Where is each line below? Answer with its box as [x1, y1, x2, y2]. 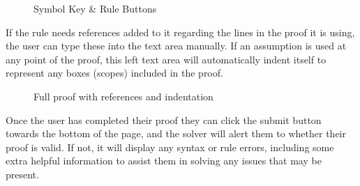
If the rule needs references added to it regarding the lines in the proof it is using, [6, 24, 355, 39]
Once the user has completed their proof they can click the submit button [6, 112, 322, 127]
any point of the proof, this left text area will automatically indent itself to [6, 52, 327, 66]
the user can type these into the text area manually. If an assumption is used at [6, 38, 347, 53]
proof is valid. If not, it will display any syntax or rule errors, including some [6, 139, 334, 154]
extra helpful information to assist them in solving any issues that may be [6, 153, 322, 168]
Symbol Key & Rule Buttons [33, 1, 157, 15]
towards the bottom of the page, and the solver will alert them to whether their [6, 126, 346, 141]
